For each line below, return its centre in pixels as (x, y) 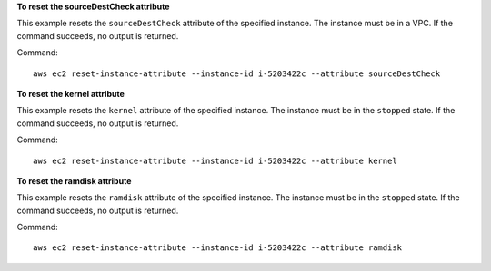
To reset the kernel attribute (70, 93)
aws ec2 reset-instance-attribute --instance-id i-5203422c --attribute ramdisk (218, 248)
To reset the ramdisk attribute (74, 180)
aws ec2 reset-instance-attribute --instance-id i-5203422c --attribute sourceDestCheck (237, 73)
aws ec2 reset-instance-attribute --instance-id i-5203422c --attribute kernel (215, 160)
